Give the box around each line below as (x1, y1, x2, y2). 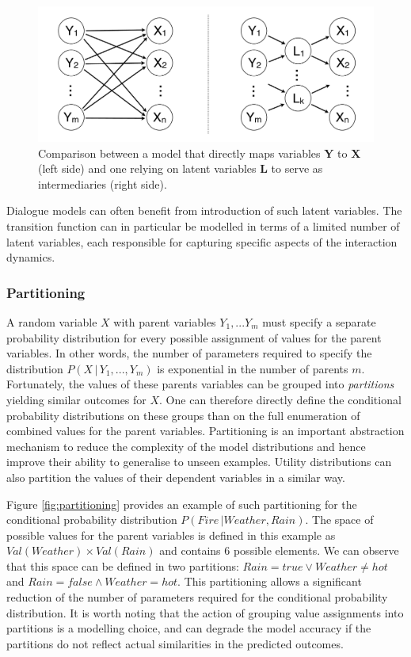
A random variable (6, 313, 97, 330)
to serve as (271, 160, 323, 177)
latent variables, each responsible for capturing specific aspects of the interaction (6, 233, 398, 250)
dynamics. (6, 249, 55, 265)
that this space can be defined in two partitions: (6, 557, 239, 574)
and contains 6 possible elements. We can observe (159, 542, 399, 559)
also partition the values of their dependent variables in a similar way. (6, 468, 345, 485)
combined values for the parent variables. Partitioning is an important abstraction (6, 422, 405, 439)
